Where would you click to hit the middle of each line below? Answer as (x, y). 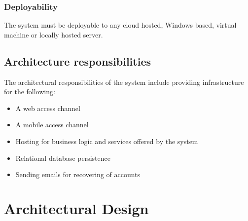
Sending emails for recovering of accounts (78, 174)
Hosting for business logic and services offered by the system (107, 141)
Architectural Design (76, 208)
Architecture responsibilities (78, 61)
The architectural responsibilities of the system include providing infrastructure (124, 82)
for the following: (30, 92)
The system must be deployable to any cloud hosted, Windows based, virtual (120, 25)
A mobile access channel (52, 125)
